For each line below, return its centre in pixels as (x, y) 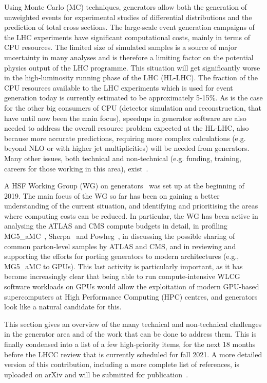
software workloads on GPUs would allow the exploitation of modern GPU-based (132, 286)
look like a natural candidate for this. (63, 307)
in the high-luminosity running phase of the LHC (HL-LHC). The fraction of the (131, 77)
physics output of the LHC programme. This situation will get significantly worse (132, 67)
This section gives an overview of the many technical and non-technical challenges (133, 324)
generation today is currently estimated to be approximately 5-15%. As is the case (133, 98)
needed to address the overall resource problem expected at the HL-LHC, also (127, 128)
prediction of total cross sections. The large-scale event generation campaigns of (129, 27)
